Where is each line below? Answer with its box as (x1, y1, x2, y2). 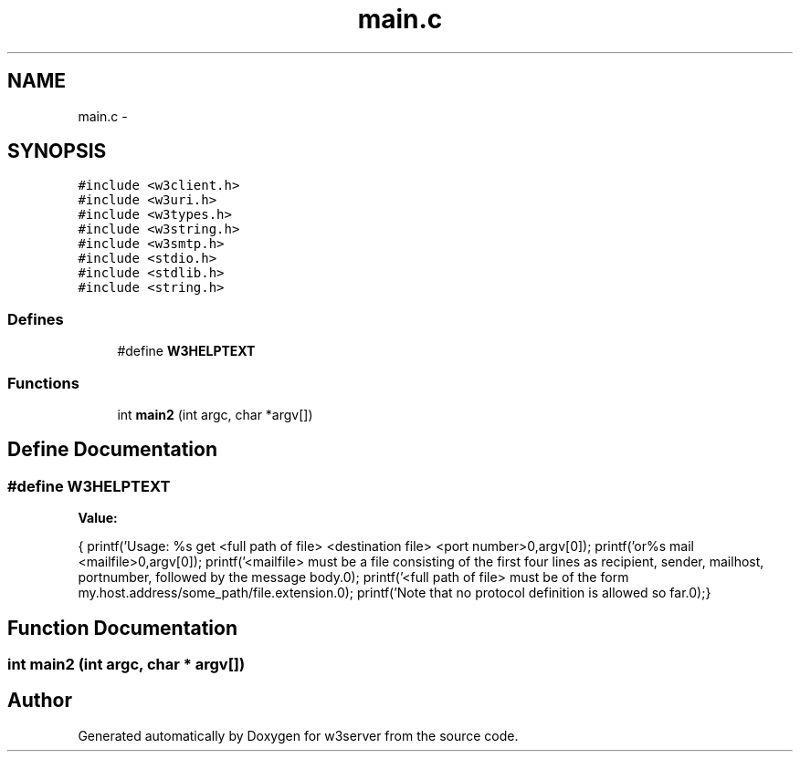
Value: (78, 510, 118, 526)
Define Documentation (7, 438, 217, 462)
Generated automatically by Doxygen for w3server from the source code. (78, 727, 519, 743)
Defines (7, 309, 64, 328)
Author (7, 689, 72, 712)
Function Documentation (7, 616, 237, 639)
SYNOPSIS (7, 140, 107, 163)
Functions (7, 373, 79, 392)
